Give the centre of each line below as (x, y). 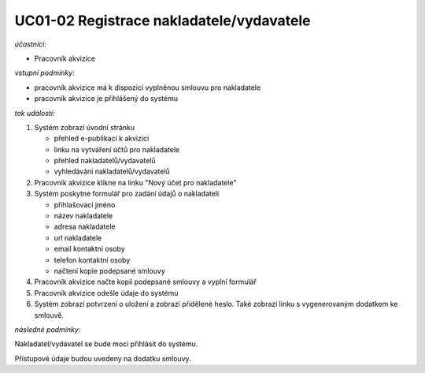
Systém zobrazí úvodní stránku (85, 127)
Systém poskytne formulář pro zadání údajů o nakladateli (127, 194)
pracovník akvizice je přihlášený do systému (106, 99)
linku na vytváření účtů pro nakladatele (117, 149)
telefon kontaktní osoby (92, 259)
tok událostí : (35, 113)
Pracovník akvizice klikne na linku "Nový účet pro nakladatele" (135, 182)
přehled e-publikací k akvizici (102, 139)
